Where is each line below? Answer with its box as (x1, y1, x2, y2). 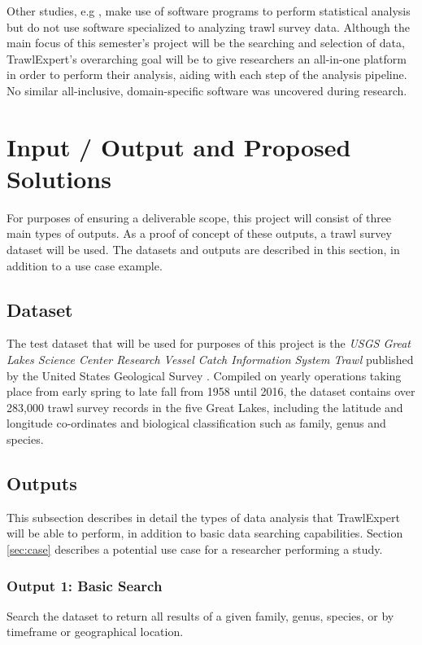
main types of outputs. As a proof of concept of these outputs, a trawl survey (7, 225, 392, 242)
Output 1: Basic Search (7, 575, 163, 595)
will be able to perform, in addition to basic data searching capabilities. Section (7, 524, 403, 542)
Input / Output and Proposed (7, 129, 351, 163)
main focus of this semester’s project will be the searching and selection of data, (7, 34, 405, 51)
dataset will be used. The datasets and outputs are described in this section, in (7, 241, 400, 258)
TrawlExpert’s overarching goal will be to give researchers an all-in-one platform (7, 50, 407, 67)
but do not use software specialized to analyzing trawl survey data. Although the (7, 18, 410, 35)
